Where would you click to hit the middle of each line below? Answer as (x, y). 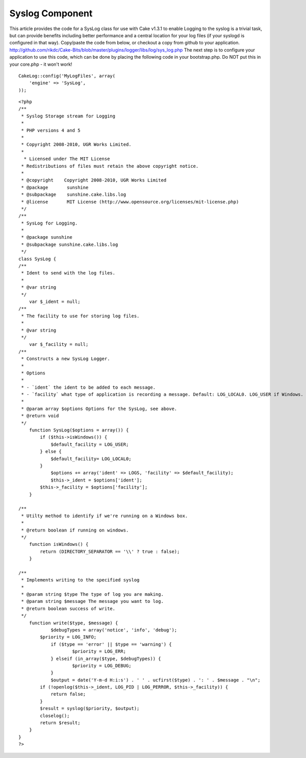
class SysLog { (37, 259)
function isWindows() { (59, 544)
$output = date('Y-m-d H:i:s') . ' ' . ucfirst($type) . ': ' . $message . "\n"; (156, 680)
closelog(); (55, 716)
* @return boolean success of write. (68, 609)
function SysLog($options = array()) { (79, 430)
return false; (68, 694)
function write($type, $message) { (73, 623)
